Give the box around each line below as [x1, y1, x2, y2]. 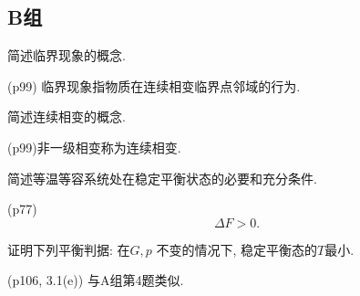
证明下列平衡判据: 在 [7, 239, 130, 259]
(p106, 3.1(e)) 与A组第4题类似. [7, 270, 184, 290]
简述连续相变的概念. [7, 107, 126, 126]
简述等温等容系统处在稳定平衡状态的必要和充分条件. [7, 168, 317, 187]
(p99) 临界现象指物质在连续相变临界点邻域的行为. [7, 76, 301, 95]
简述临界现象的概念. [7, 46, 126, 65]
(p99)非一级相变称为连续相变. [7, 137, 181, 156]
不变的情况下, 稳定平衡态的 [156, 239, 318, 259]
